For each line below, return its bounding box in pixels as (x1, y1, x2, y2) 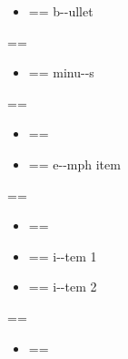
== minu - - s (28, 63, 94, 82)
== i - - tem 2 (28, 277, 97, 296)
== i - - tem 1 (28, 246, 97, 265)
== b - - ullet (28, 2, 94, 20)
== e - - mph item (28, 154, 121, 173)
